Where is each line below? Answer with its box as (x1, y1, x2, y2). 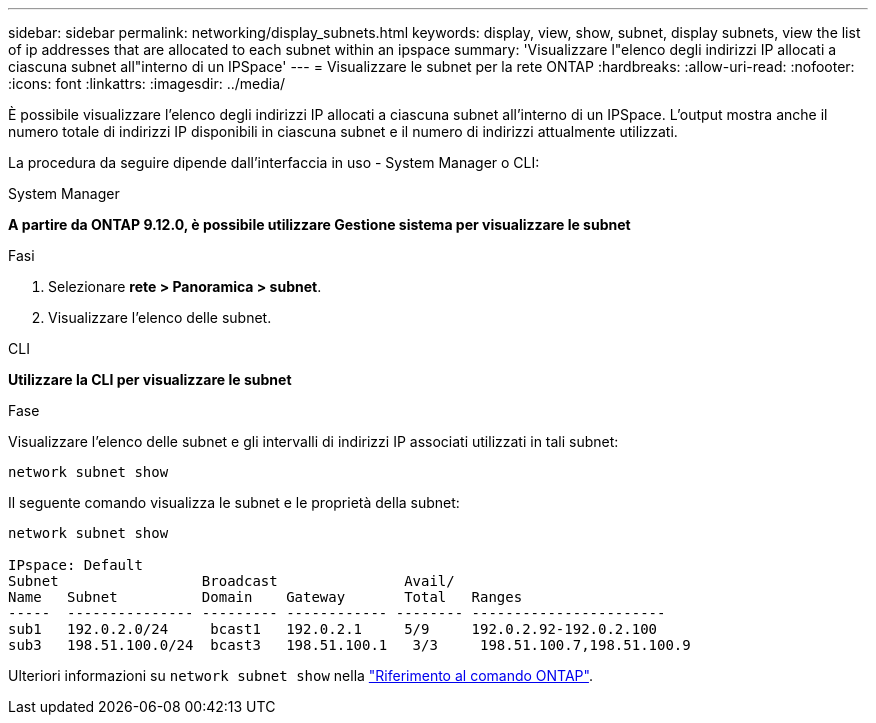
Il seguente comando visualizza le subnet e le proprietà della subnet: (8, 494, 460, 511)
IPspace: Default (8, 557, 143, 573)
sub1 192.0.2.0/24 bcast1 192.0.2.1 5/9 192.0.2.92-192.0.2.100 (8, 621, 658, 637)
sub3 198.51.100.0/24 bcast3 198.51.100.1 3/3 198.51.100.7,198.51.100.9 (8, 637, 691, 653)
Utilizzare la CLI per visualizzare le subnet (8, 371, 292, 388)
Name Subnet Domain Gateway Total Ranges (8, 589, 523, 605)
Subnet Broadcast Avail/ (8, 573, 455, 589)
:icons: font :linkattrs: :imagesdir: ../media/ (8, 75, 286, 92)
